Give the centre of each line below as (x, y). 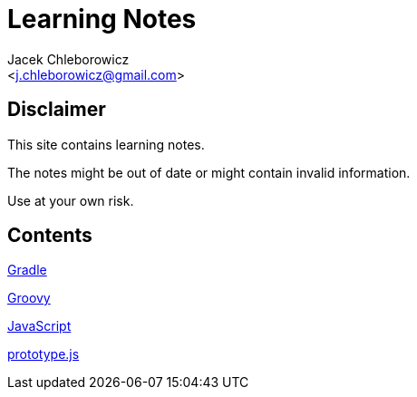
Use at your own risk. (71, 200)
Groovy (29, 298)
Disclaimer (57, 110)
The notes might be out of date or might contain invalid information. (209, 172)
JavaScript (39, 326)
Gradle (27, 270)
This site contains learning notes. (106, 144)
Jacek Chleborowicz (68, 59)
